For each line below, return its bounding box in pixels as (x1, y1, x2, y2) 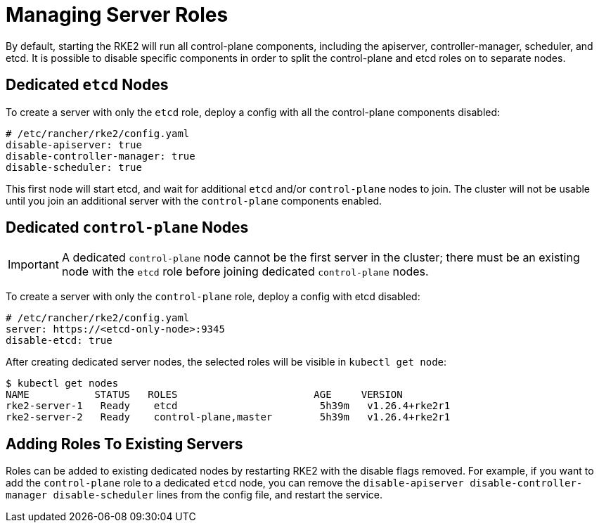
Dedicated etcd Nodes (6, 76, 169, 94)
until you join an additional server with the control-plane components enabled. (6, 194, 382, 207)
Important (8, 257, 59, 272)
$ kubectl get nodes (6, 378, 119, 389)
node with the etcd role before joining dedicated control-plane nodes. (61, 264, 429, 279)
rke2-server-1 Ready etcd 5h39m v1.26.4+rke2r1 (6, 400, 451, 412)
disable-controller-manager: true (6, 150, 195, 162)
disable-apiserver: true (6, 139, 142, 150)
